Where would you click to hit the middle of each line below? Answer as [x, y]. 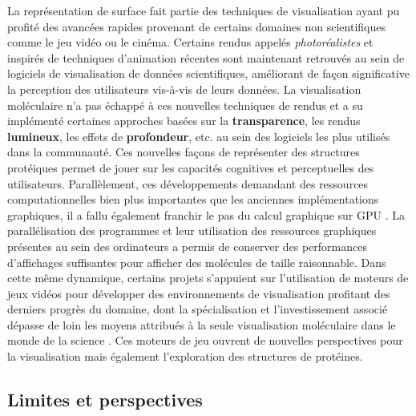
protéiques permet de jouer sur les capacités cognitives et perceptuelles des [191, 167]
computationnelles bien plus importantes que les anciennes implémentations [193, 199]
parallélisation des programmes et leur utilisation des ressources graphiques [192, 230]
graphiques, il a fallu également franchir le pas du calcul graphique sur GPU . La [206, 214]
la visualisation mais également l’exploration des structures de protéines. [185, 356]
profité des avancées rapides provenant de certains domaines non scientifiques [196, 26]
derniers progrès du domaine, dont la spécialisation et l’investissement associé [198, 309]
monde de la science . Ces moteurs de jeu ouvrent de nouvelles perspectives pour [205, 340]
